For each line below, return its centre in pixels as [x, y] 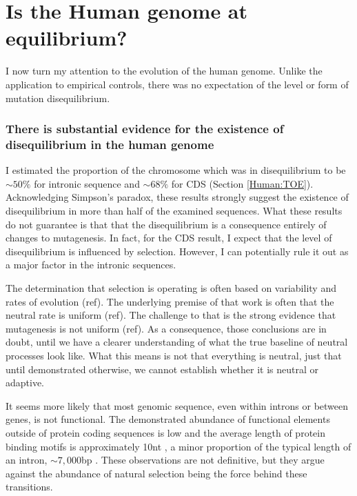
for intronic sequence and [87, 183]
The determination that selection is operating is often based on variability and [171, 287]
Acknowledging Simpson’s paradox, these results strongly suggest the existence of [177, 197]
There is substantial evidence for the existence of [145, 129]
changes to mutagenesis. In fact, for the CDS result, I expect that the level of [169, 238]
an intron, [27, 460]
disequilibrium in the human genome [110, 144]
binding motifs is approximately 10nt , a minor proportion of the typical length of [178, 446]
